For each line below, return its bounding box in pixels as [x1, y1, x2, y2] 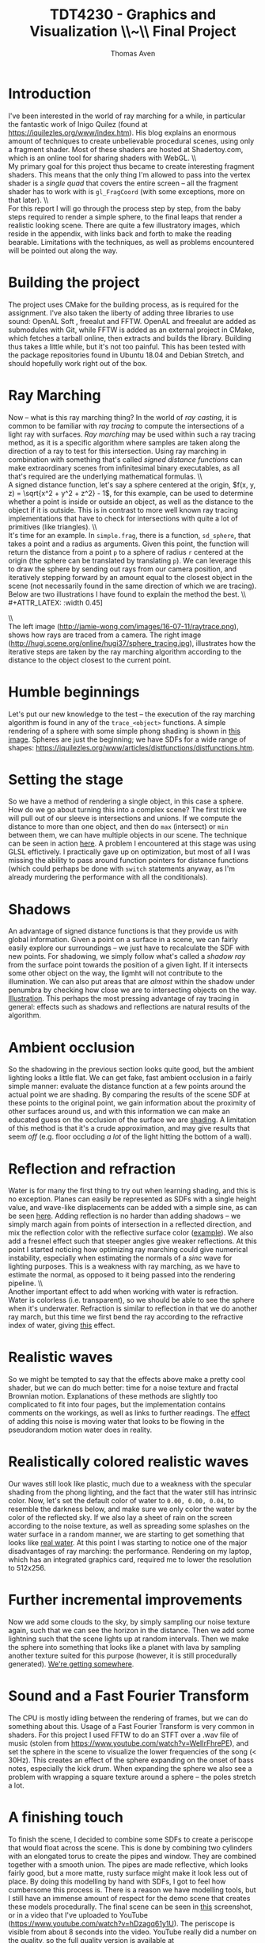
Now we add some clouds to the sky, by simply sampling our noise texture [8, 1617, 251, 1627]
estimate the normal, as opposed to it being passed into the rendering [8, 1270, 236, 1280]
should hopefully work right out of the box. [8, 358, 148, 368]
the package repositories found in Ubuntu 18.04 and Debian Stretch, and [8, 350, 244, 360]
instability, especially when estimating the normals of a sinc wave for [8, 1254, 233, 1263]
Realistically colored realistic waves [8, 1452, 249, 1471]
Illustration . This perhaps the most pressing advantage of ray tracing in [8, 994, 240, 1003]
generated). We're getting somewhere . [8, 1659, 134, 1669]
